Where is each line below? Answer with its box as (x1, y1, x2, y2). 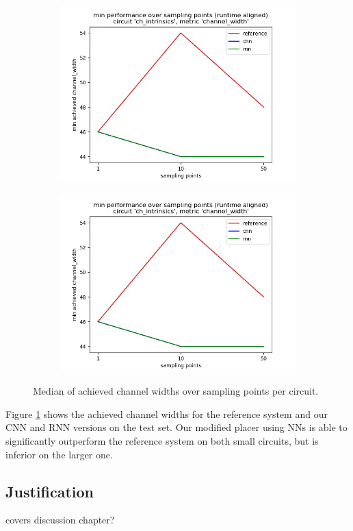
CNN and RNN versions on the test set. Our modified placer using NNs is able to (5, 420, 348, 434)
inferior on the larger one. (5, 447, 113, 461)
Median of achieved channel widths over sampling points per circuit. (33, 384, 319, 398)
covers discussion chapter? (5, 513, 115, 527)
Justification (5, 480, 94, 502)
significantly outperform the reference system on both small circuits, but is (5, 433, 319, 447)
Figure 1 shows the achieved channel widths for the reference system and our (5, 406, 328, 421)
